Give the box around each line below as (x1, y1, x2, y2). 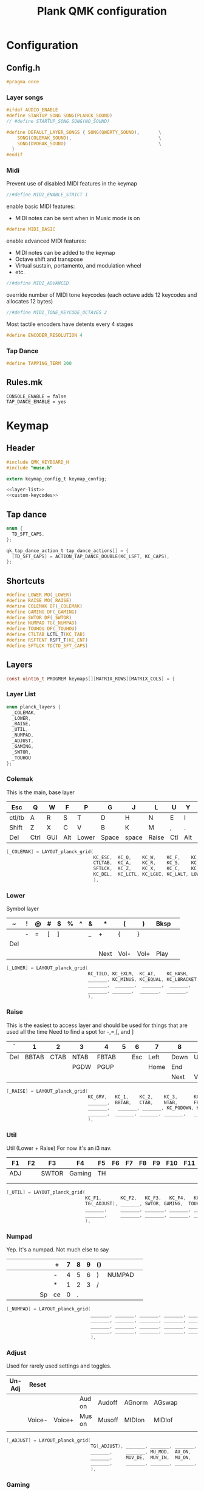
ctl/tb (9, 813, 25, 822)
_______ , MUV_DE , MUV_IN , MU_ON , (90, 1455, 191, 1461)
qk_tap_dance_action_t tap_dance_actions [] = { (6, 547, 129, 554)
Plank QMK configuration (37, 4, 167, 18)
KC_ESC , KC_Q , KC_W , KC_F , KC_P (93, 854, 202, 860)
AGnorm (124, 1399, 148, 1407)
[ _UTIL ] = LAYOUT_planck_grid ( (6, 1189, 86, 1195)
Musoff (98, 1416, 118, 1424)
